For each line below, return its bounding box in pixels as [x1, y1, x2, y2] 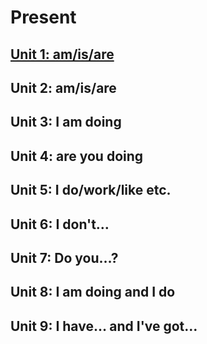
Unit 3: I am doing [10, 114, 122, 131]
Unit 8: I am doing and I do [10, 284, 176, 301]
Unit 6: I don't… [10, 216, 110, 233]
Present [10, 6, 77, 29]
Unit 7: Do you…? [10, 249, 119, 266]
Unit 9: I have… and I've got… [10, 317, 198, 335]
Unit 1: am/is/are [10, 46, 115, 63]
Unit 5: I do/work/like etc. [10, 182, 172, 199]
